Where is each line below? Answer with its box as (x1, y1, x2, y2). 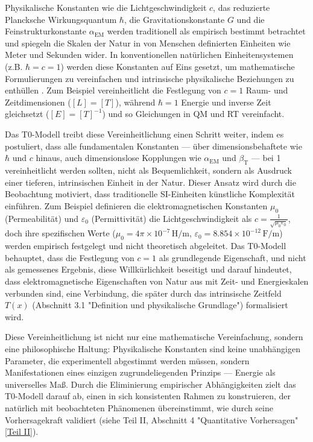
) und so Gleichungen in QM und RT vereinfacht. (102, 107, 285, 120)
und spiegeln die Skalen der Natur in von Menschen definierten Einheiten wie (5, 36, 291, 49)
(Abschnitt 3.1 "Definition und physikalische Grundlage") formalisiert (32, 298, 288, 311)
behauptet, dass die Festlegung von (5, 251, 134, 264)
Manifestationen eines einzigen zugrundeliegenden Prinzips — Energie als (5, 366, 276, 379)
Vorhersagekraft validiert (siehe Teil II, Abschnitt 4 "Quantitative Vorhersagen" (5, 413, 299, 426)
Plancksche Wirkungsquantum (5, 13, 117, 25)
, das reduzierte (213, 1, 270, 13)
